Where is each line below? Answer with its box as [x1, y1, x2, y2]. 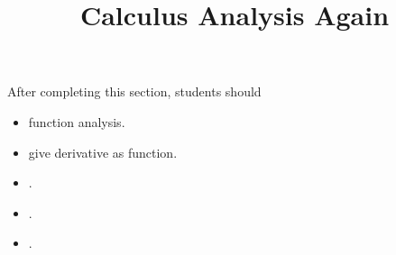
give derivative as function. [28, 142, 178, 161]
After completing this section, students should [7, 82, 262, 101]
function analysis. [28, 112, 125, 131]
